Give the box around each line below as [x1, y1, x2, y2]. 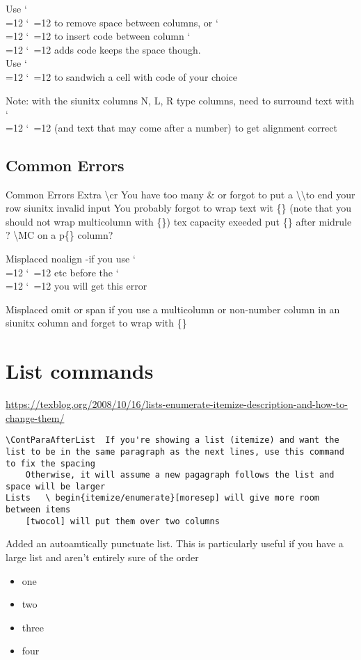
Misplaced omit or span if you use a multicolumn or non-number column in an [6, 301, 340, 316]
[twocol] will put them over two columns [25, 516, 220, 526]
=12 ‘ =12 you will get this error [6, 278, 147, 293]
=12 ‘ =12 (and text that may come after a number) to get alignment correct [6, 120, 337, 134]
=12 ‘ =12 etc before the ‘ [6, 265, 119, 279]
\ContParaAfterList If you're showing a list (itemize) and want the [6, 435, 339, 446]
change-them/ [6, 410, 65, 425]
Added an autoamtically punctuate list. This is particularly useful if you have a [6, 536, 344, 551]
